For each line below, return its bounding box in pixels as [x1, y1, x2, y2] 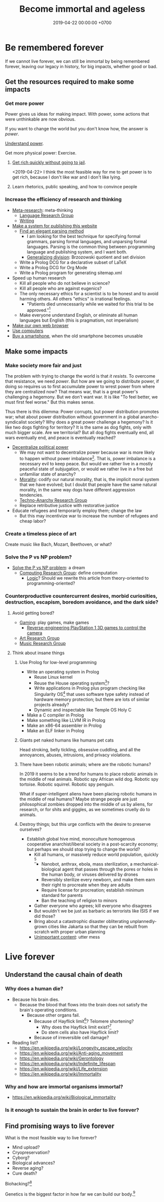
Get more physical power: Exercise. [5, 150, 77, 156]
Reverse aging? [12, 1165, 44, 1171]
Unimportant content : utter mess [34, 934, 100, 940]
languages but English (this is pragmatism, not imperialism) [19, 317, 139, 323]
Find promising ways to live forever [5, 1122, 115, 1130]
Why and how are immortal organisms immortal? [5, 1083, 123, 1090]
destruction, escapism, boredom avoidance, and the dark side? [5, 599, 159, 606]
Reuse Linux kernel [34, 674, 73, 680]
